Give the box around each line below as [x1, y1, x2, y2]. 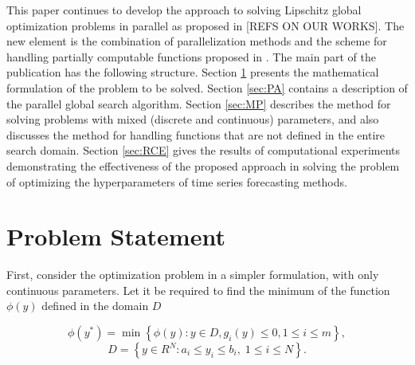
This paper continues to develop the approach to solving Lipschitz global [6, 2, 362, 18]
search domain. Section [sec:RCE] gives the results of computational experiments [6, 142, 401, 159]
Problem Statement [6, 220, 225, 253]
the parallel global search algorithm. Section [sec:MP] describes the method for [6, 95, 391, 112]
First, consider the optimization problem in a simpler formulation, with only [6, 266, 379, 283]
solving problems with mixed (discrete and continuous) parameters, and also [6, 111, 379, 128]
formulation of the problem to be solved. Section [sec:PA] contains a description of [6, 79, 408, 96]
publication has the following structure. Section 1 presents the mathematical [6, 64, 379, 80]
